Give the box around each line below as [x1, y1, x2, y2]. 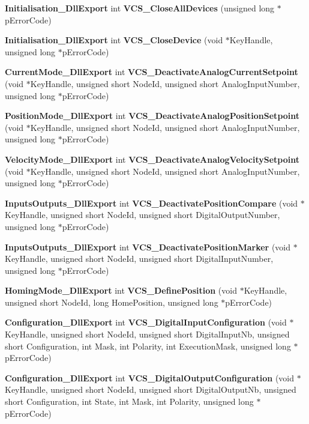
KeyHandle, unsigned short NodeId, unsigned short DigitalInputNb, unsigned [5, 328, 290, 341]
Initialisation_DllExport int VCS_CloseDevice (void [5, 34, 223, 46]
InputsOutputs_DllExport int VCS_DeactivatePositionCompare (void [5, 196, 298, 209]
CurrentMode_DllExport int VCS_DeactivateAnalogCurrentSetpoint [5, 65, 298, 78]
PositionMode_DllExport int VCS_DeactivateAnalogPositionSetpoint [5, 109, 300, 122]
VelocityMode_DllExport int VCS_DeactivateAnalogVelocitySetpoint [5, 153, 299, 165]
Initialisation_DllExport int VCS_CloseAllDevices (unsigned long [5, 2, 275, 14]
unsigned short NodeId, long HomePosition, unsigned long [5, 295, 218, 308]
